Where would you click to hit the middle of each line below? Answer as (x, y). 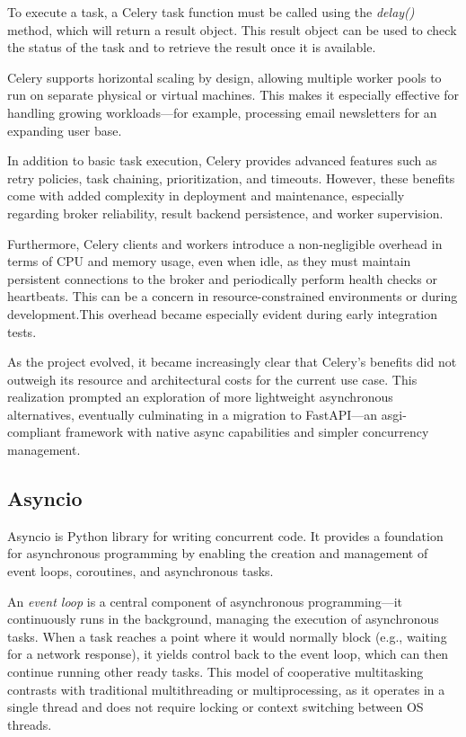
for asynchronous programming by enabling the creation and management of (218, 553)
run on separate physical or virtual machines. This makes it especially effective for (233, 95)
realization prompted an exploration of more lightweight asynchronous (200, 397)
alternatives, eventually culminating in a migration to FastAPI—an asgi (205, 414)
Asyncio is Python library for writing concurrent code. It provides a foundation (225, 535)
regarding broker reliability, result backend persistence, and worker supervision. (225, 213)
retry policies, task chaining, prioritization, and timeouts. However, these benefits (231, 178)
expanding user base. (65, 130)
